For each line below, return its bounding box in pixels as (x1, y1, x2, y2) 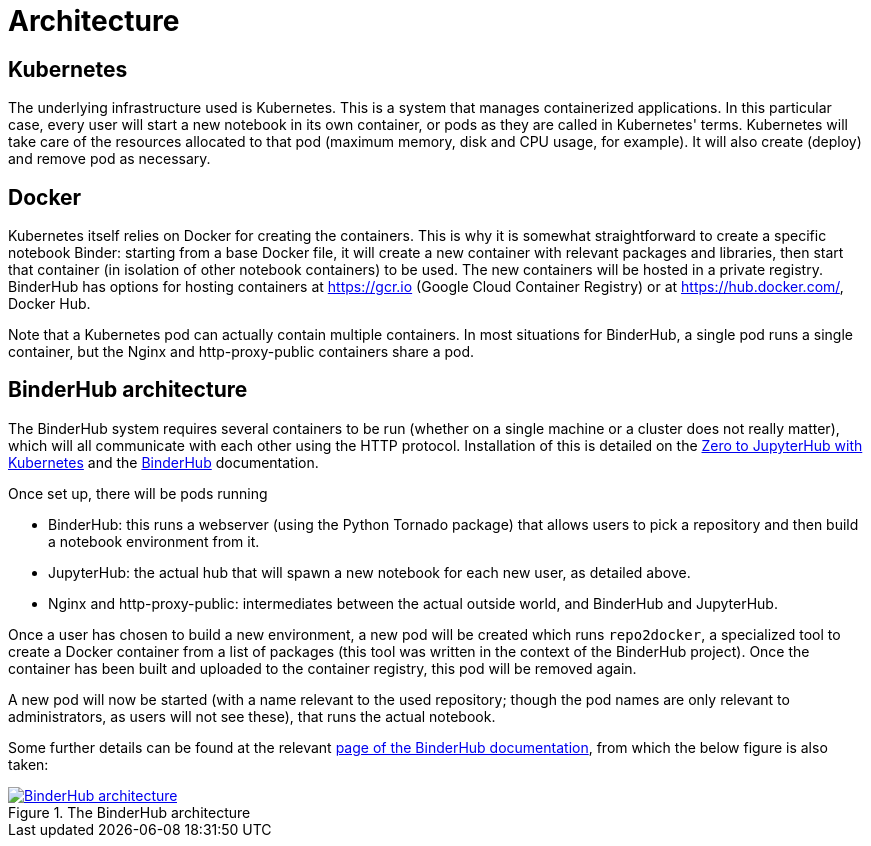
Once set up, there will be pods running (8, 484, 268, 502)
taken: (8, 755, 49, 773)
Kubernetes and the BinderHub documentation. (8, 453, 319, 471)
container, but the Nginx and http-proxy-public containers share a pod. (8, 343, 475, 361)
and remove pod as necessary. (8, 150, 211, 168)
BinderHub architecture (8, 377, 248, 403)
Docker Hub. (8, 295, 91, 313)
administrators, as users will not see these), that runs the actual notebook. (8, 707, 496, 725)
